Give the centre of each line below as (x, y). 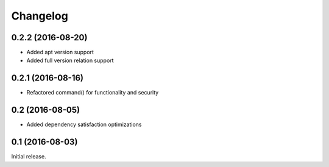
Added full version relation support (70, 60)
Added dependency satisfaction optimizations (84, 124)
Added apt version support (60, 52)
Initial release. (29, 157)
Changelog (40, 16)
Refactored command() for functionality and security (93, 93)
